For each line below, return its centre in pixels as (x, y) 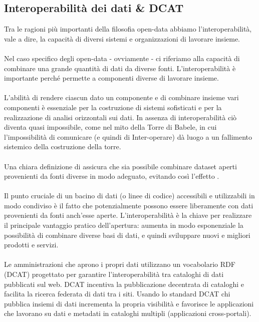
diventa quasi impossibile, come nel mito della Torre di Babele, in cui (110, 127)
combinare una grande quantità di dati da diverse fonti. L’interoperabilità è (120, 68)
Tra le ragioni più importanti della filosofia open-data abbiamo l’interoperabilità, (128, 29)
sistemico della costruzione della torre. (63, 146)
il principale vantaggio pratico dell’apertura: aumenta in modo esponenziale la (124, 225)
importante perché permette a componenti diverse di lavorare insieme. (111, 78)
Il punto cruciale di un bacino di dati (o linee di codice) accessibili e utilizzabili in (129, 196)
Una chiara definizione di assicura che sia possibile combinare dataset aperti (120, 166)
